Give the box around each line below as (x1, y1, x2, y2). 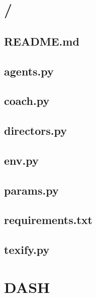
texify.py (4, 242, 50, 257)
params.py (4, 182, 59, 198)
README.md (4, 33, 79, 49)
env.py (4, 152, 39, 168)
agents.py (4, 63, 54, 79)
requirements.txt (4, 212, 92, 228)
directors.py (4, 123, 67, 138)
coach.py (4, 93, 50, 108)
